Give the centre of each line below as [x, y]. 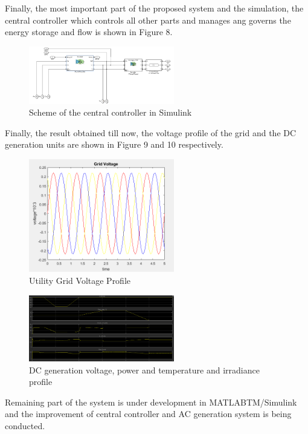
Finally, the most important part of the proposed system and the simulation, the [154, 8]
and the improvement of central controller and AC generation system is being [148, 414]
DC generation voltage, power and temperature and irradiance [144, 370]
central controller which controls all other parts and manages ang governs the [148, 20]
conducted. [25, 425]
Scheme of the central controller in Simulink [111, 112]
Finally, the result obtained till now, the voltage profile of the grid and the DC [151, 132]
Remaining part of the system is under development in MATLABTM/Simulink [151, 402]
